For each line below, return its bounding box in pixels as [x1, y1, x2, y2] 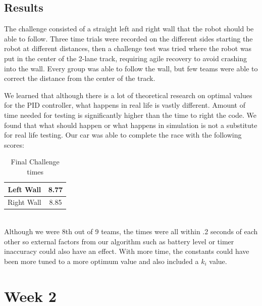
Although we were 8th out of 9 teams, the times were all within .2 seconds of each [4, 226, 258, 237]
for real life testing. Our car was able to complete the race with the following [4, 129, 242, 140]
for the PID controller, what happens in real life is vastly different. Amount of [4, 100, 246, 110]
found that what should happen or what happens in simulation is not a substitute [4, 119, 257, 130]
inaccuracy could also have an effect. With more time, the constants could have [4, 246, 249, 256]
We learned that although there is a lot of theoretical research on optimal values [4, 90, 252, 100]
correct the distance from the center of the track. [4, 73, 155, 83]
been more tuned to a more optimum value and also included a [4, 255, 199, 266]
